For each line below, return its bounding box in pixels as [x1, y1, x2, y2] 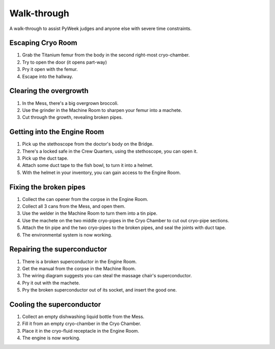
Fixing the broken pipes [9, 183, 86, 191]
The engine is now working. [22, 335, 80, 341]
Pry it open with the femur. [22, 66, 78, 72]
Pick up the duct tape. [22, 155, 69, 161]
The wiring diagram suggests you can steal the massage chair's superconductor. [22, 273, 192, 279]
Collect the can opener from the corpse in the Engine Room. [22, 196, 149, 202]
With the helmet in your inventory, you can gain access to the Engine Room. [22, 169, 181, 176]
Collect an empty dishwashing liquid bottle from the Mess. [22, 313, 145, 320]
